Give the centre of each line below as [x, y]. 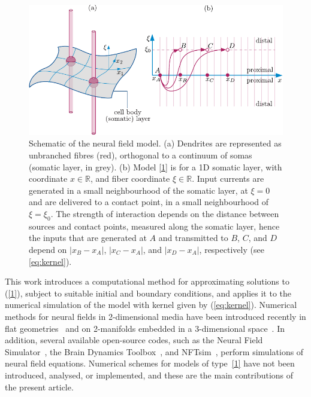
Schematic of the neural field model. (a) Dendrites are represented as [155, 143]
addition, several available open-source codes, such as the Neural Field [134, 340]
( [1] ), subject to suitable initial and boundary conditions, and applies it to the [148, 293]
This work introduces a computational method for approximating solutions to [147, 281]
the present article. [39, 387]
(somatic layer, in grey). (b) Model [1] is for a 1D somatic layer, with [155, 167]
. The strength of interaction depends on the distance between [165, 213]
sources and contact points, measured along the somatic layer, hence [154, 226]
